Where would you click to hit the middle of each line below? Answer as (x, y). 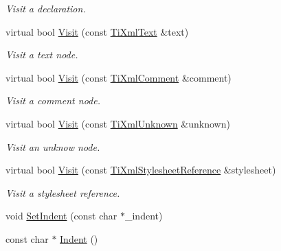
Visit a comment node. (53, 100)
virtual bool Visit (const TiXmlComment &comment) (119, 77)
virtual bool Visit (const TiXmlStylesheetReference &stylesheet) (141, 170)
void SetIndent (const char (61, 216)
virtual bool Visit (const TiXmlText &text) (97, 31)
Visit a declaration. (46, 8)
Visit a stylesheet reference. (63, 192)
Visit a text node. (42, 55)
